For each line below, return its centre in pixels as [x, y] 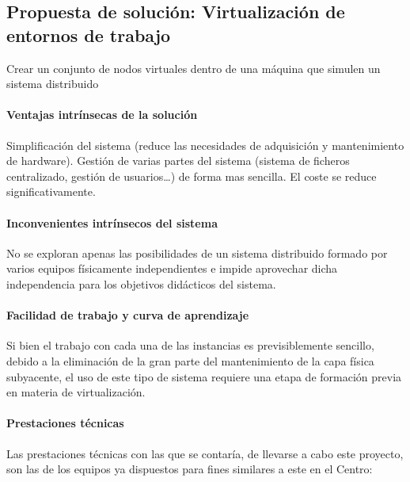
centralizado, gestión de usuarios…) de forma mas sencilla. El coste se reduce [192, 176]
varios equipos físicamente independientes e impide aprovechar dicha [172, 268]
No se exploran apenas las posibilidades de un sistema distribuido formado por [197, 252]
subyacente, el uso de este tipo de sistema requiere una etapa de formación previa [204, 376]
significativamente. [51, 191]
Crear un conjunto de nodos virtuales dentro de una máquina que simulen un [194, 68]
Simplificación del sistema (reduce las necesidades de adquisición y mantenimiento [205, 145]
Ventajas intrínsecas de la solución [102, 115]
